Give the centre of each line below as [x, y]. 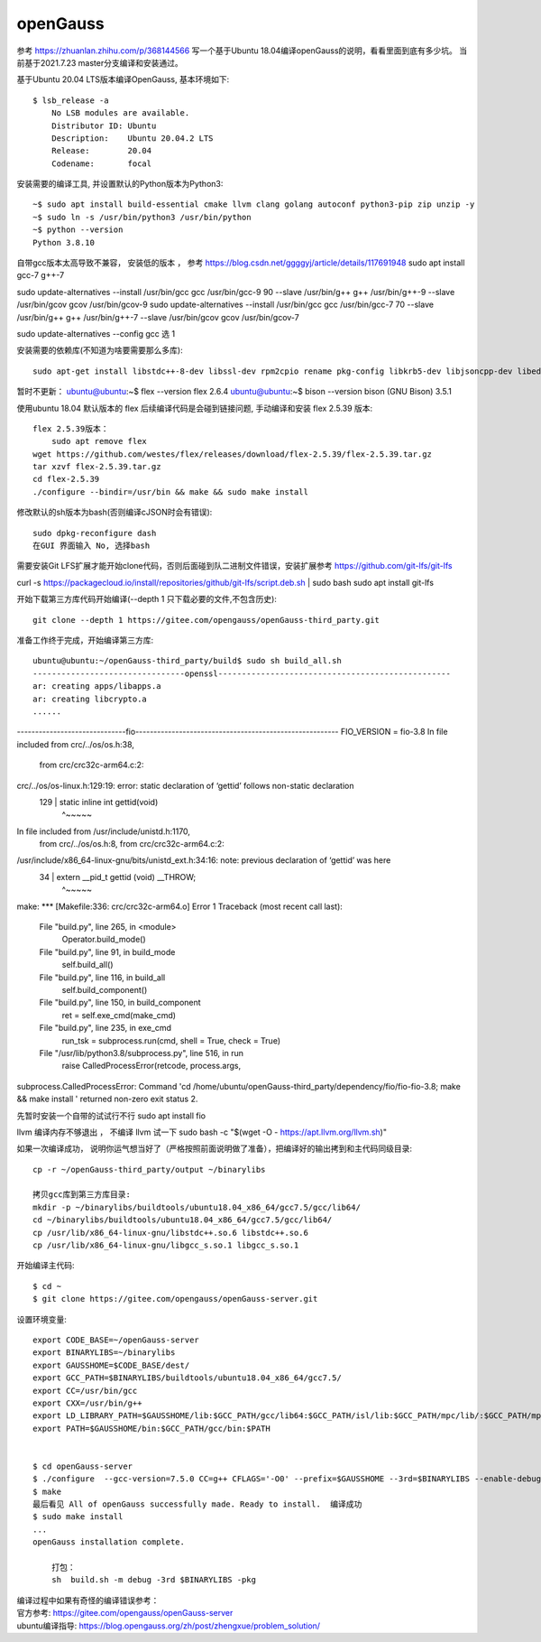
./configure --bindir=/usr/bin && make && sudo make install [170, 492]
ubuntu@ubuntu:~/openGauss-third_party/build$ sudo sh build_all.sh [187, 661]
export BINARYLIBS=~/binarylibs [104, 1353]
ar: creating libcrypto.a [90, 699]
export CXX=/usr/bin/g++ [87, 1403]
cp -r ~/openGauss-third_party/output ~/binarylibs [149, 1169]
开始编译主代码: [46, 1266]
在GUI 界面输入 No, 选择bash [92, 546]
